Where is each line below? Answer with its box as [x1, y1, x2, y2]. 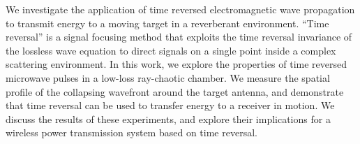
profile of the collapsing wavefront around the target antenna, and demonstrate [6, 84, 344, 99]
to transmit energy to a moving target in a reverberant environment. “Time [6, 15, 329, 30]
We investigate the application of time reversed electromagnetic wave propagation [6, 2, 355, 16]
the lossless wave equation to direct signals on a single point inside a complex [6, 43, 336, 57]
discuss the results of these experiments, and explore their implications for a [6, 111, 331, 126]
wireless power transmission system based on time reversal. [6, 125, 257, 140]
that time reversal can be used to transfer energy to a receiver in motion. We [6, 98, 335, 113]
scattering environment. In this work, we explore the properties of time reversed [6, 57, 347, 71]
